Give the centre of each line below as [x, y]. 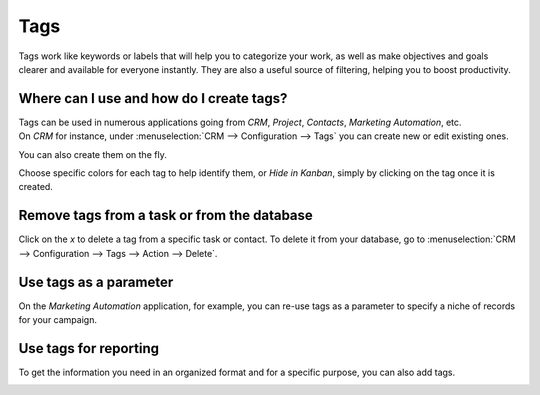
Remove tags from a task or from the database [166, 215]
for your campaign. [57, 319]
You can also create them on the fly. [92, 154]
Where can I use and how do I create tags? [153, 98]
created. [36, 187]
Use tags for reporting [89, 348]
